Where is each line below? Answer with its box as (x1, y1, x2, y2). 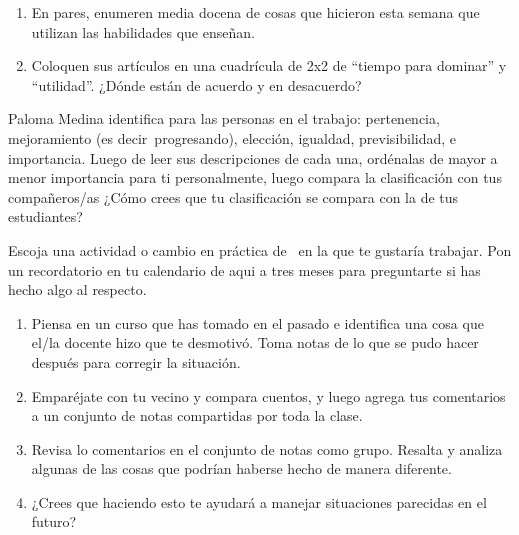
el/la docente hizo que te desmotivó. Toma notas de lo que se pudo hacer (31, 332, 479, 353)
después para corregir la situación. (31, 351, 241, 372)
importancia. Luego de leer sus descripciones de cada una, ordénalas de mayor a (8, 147, 498, 168)
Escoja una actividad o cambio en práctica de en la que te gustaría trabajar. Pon (8, 239, 512, 260)
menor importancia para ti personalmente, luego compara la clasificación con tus (8, 167, 502, 188)
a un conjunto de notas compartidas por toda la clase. (31, 405, 363, 426)
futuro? (31, 511, 77, 532)
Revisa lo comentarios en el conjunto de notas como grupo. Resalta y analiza (31, 438, 503, 459)
